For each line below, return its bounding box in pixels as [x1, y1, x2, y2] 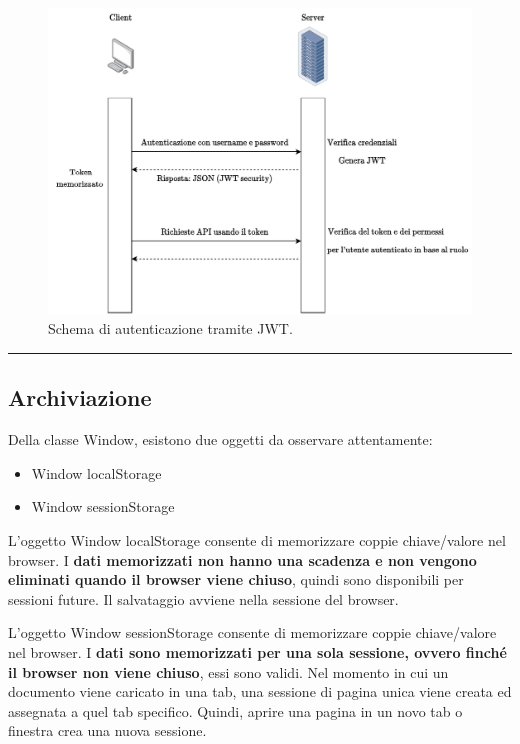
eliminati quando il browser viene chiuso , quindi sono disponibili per [8, 569, 464, 590]
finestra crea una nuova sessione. [8, 720, 207, 741]
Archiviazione [8, 382, 152, 413]
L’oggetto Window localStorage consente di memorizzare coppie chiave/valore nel [8, 529, 506, 550]
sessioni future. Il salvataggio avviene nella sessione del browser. [8, 588, 399, 609]
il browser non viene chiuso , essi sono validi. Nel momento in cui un [8, 661, 449, 682]
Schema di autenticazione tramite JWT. [48, 318, 293, 339]
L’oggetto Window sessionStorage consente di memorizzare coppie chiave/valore [8, 622, 497, 643]
